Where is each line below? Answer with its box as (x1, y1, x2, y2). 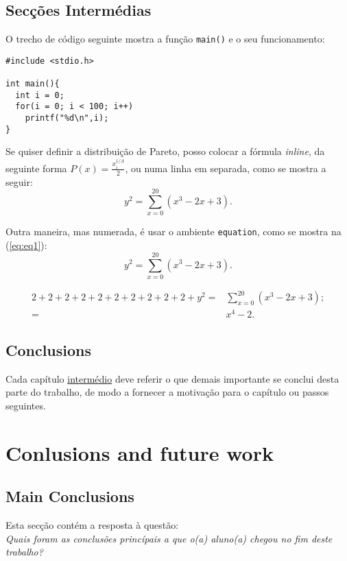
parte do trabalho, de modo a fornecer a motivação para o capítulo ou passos (5, 385, 329, 399)
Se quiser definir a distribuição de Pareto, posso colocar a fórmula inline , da (5, 144, 325, 158)
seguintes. (5, 398, 46, 412)
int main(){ (5, 79, 60, 89)
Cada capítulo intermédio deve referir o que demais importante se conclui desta (5, 371, 339, 385)
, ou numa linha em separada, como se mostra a (125, 160, 326, 175)
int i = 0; (15, 90, 64, 100)
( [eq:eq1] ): (5, 238, 47, 252)
